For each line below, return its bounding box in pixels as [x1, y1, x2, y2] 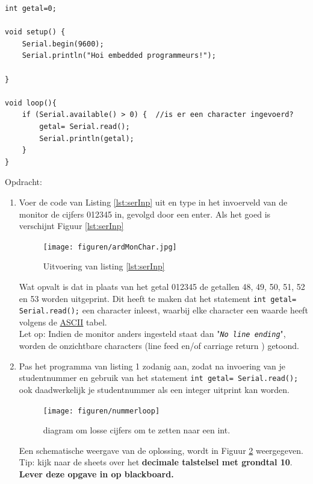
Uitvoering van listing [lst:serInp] [43, 260, 165, 272]
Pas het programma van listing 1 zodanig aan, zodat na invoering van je [19, 359, 286, 372]
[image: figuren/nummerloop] [43, 406, 160, 415]
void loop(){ [5, 98, 57, 107]
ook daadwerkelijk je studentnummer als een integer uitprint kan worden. [19, 383, 290, 395]
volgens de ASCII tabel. [19, 315, 107, 328]
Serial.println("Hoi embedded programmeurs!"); [22, 51, 216, 60]
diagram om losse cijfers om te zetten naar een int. [43, 424, 231, 436]
